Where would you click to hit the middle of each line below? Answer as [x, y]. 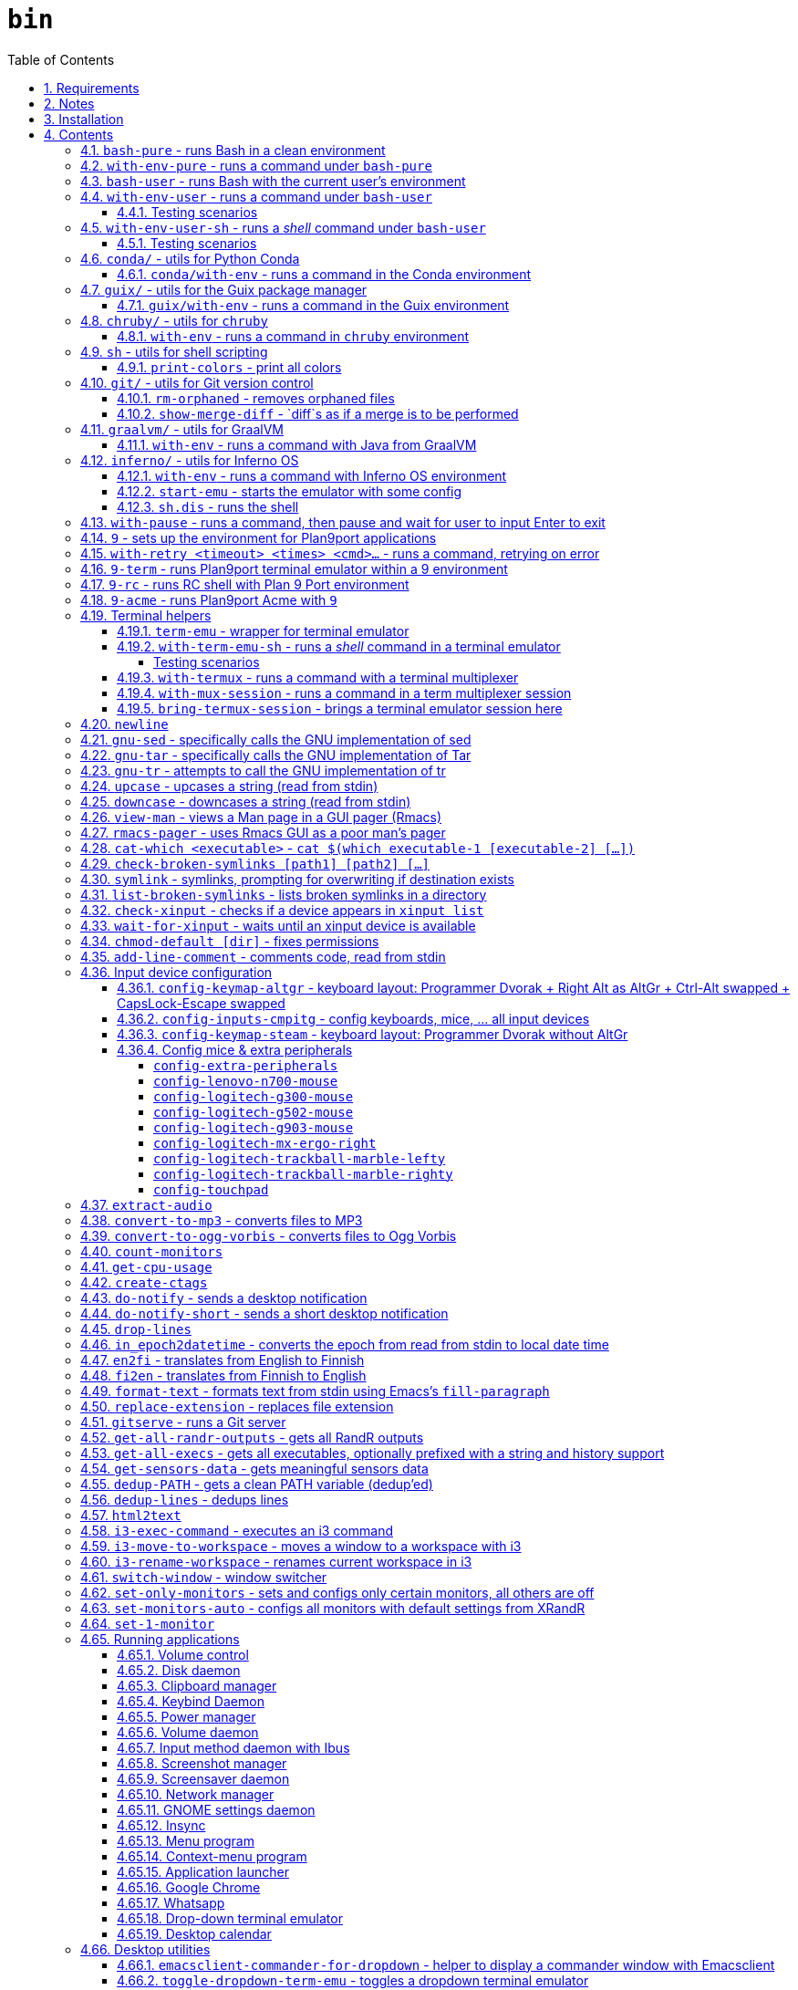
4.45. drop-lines [136, 1328]
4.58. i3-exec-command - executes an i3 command [237, 1530]
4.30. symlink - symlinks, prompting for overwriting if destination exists [297, 879]
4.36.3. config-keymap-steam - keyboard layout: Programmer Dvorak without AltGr [373, 1034]
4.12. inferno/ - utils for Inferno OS [190, 460]
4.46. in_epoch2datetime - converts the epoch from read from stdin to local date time [345, 1344]
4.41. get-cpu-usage [146, 1266]
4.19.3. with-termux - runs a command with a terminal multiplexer [318, 677]
